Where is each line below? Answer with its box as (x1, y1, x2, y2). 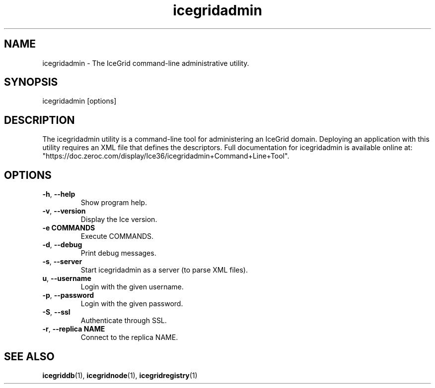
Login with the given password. (80, 299, 183, 308)
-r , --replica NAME (42, 325, 105, 333)
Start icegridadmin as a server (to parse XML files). (80, 266, 248, 275)
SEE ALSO (4, 350, 55, 363)
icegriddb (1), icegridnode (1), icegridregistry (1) (42, 371, 198, 380)
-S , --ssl (42, 308, 71, 317)
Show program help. (80, 198, 147, 207)
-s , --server (42, 257, 82, 266)
